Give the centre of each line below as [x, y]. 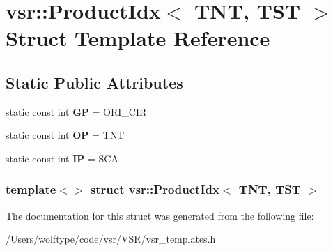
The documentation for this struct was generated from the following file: [160, 215]
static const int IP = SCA [62, 158]
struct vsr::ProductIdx [155, 189]
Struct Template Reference [138, 38]
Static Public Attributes [94, 82]
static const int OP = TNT [65, 135]
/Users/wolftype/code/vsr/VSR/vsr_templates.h [111, 239]
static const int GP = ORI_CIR [76, 111]
